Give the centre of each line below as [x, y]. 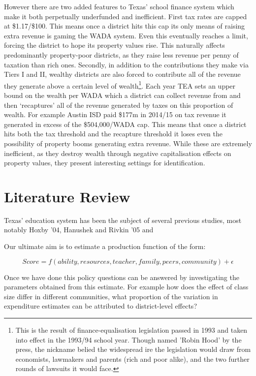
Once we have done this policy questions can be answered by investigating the [122, 277]
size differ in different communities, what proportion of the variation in [111, 296]
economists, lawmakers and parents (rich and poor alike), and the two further [132, 359]
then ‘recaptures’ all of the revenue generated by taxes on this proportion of [119, 105]
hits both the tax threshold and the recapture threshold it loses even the [113, 134]
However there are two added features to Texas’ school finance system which [119, 6]
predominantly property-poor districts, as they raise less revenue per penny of [121, 54]
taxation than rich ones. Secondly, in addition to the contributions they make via [126, 64]
